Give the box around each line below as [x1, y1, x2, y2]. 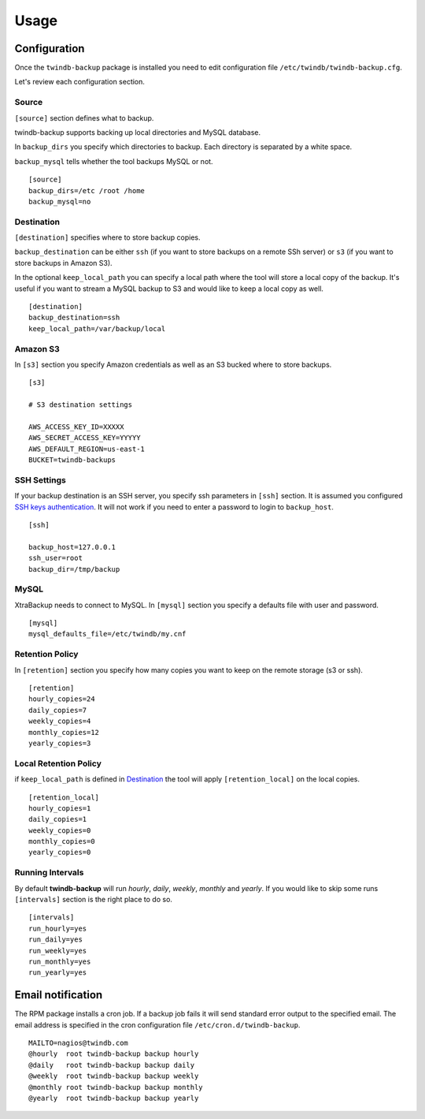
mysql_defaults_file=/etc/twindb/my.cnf [28, 629, 187, 639]
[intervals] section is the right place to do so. [14, 894, 173, 904]
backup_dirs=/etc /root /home [28, 186, 146, 195]
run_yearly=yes [28, 968, 87, 977]
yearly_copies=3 [28, 738, 91, 748]
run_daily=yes [28, 935, 83, 944]
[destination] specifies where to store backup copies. [14, 233, 201, 242]
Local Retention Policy [14, 758, 102, 769]
